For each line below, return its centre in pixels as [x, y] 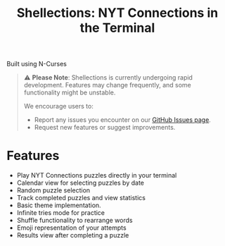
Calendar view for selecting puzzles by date [81, 183]
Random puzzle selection [53, 190]
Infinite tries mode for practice [61, 213]
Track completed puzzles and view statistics [81, 198]
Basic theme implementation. [59, 205]
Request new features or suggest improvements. [105, 128]
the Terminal [117, 28]
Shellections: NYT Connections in [117, 13]
